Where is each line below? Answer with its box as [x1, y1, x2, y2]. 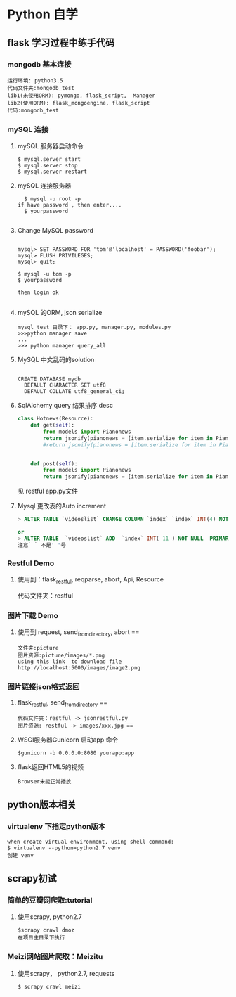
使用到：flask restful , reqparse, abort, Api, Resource [17, 574, 164, 585]
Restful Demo [7, 558, 55, 568]
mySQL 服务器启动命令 [17, 142, 84, 150]
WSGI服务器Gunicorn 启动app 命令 [17, 735, 119, 744]
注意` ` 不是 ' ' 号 [17, 541, 67, 548]
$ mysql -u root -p [24, 195, 81, 202]
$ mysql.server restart [17, 168, 88, 176]
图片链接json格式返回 [7, 681, 80, 691]
